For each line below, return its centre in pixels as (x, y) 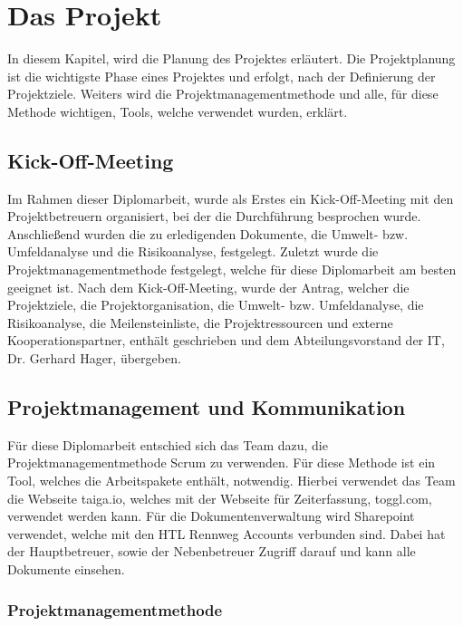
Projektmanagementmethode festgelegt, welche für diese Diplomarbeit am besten (232, 270)
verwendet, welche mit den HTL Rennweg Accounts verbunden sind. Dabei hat (227, 533)
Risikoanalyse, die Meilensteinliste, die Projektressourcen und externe (200, 322)
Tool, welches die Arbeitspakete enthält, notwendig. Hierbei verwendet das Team (231, 481)
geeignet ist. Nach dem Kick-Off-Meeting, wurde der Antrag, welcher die (208, 287)
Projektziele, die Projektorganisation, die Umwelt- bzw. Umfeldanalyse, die (216, 305)
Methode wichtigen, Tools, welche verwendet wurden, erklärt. (178, 111)
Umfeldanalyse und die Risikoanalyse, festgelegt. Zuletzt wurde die (193, 251)
